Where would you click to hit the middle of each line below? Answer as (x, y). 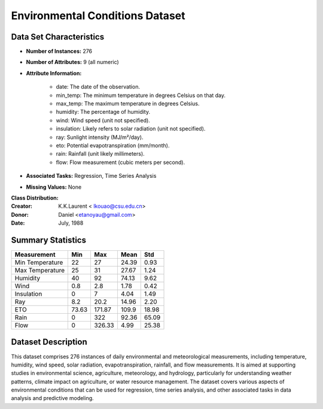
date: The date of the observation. (98, 87)
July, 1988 (71, 223)
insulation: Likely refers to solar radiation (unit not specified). (131, 129)
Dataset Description (49, 342)
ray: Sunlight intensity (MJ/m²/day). (100, 137)
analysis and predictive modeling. (52, 398)
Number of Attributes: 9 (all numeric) (72, 62)
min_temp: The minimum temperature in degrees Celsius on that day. (141, 95)
